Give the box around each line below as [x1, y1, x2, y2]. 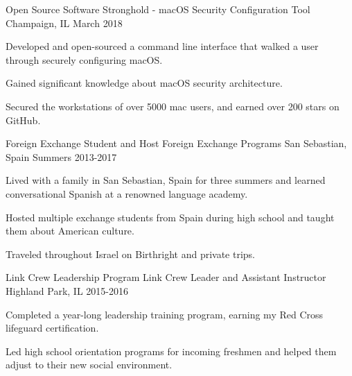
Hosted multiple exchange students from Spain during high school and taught [6, 210, 335, 224]
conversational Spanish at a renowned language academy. [6, 186, 248, 200]
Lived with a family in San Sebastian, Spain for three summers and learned [6, 173, 326, 187]
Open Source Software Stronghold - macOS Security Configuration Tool [6, 2, 310, 16]
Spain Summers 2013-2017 [6, 149, 117, 164]
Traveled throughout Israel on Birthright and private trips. [6, 246, 256, 261]
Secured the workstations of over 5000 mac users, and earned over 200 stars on [6, 99, 340, 113]
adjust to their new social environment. [6, 357, 173, 372]
